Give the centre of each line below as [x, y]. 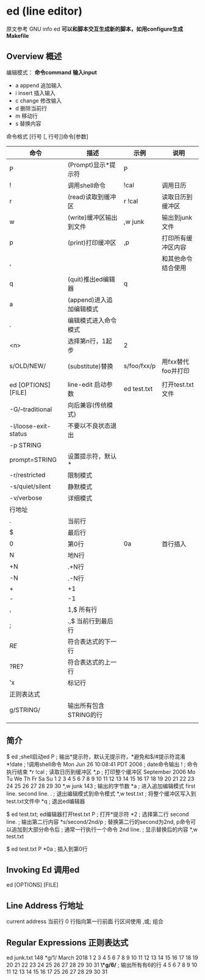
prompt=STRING [33, 459]
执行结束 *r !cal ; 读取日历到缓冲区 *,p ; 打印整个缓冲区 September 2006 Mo [101, 772]
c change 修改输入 [38, 100]
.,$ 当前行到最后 [91, 621]
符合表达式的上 [89, 662]
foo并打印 [176, 370]
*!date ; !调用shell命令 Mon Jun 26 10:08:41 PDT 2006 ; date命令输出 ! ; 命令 [102, 764]
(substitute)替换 [90, 366]
